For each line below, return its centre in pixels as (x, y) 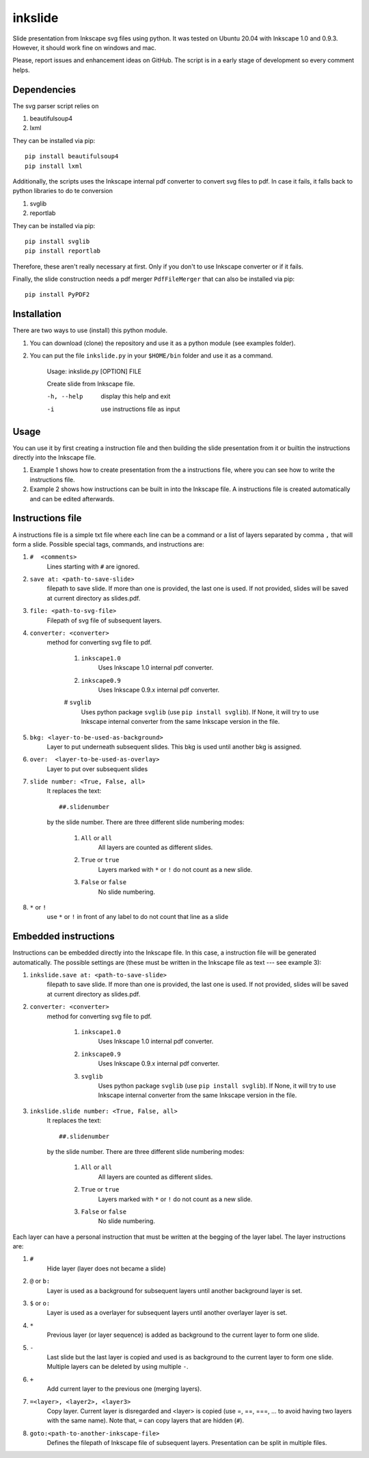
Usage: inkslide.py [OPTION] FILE (94, 371)
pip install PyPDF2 (57, 295)
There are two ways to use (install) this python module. (90, 330)
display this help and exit (136, 397)
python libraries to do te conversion (63, 191)
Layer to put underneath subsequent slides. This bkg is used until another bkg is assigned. (174, 746)
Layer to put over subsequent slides (97, 769)
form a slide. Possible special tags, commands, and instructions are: (109, 544)
